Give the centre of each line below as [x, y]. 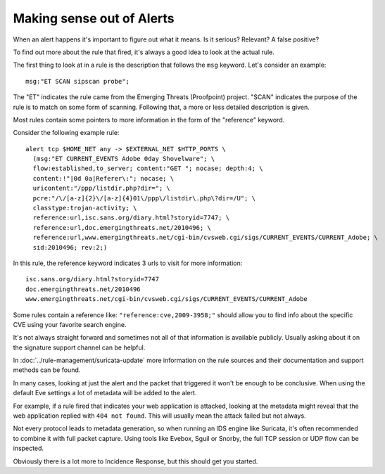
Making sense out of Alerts [94, 18]
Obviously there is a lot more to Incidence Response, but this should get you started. [135, 461]
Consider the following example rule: [66, 133]
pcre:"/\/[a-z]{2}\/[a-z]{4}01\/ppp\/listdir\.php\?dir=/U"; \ [144, 198]
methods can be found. [47, 370]
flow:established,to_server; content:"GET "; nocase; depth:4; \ [148, 168]
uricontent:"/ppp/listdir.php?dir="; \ [101, 188]
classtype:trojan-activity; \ [85, 208]
